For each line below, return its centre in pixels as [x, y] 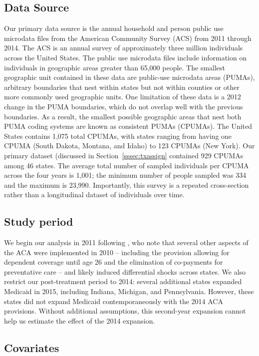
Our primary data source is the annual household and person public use [114, 28]
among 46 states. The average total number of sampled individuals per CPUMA [127, 165]
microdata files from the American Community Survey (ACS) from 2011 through [128, 38]
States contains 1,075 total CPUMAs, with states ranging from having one [118, 136]
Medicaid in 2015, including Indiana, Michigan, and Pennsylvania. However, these [129, 291]
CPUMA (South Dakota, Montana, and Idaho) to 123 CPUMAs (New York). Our [129, 146]
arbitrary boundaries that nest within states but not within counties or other [122, 87]
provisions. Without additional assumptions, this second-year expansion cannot [125, 311]
